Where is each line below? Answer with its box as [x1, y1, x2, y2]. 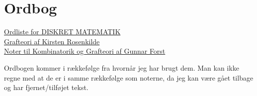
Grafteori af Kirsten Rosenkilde [4, 36, 100, 46]
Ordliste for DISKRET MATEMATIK [4, 26, 121, 37]
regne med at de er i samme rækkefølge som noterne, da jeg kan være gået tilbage [4, 72, 254, 83]
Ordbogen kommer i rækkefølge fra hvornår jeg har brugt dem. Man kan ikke [4, 62, 239, 73]
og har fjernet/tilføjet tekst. [4, 82, 88, 93]
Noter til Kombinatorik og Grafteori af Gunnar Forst [4, 46, 166, 56]
